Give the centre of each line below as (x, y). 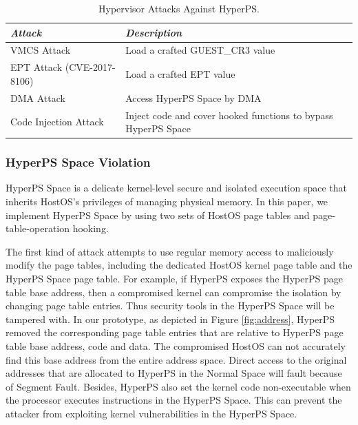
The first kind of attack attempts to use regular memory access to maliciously (170, 251)
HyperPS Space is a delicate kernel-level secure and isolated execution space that (177, 188)
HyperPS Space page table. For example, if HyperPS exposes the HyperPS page (174, 279)
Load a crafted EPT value (180, 74)
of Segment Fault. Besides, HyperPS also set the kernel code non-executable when (178, 386)
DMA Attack (38, 97)
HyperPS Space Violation (78, 162)
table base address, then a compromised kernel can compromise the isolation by (173, 292)
